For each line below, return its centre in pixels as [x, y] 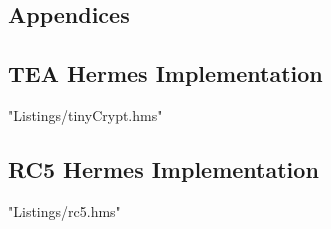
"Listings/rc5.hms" [64, 210]
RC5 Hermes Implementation [163, 168]
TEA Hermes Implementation [165, 73]
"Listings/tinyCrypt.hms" [85, 114]
